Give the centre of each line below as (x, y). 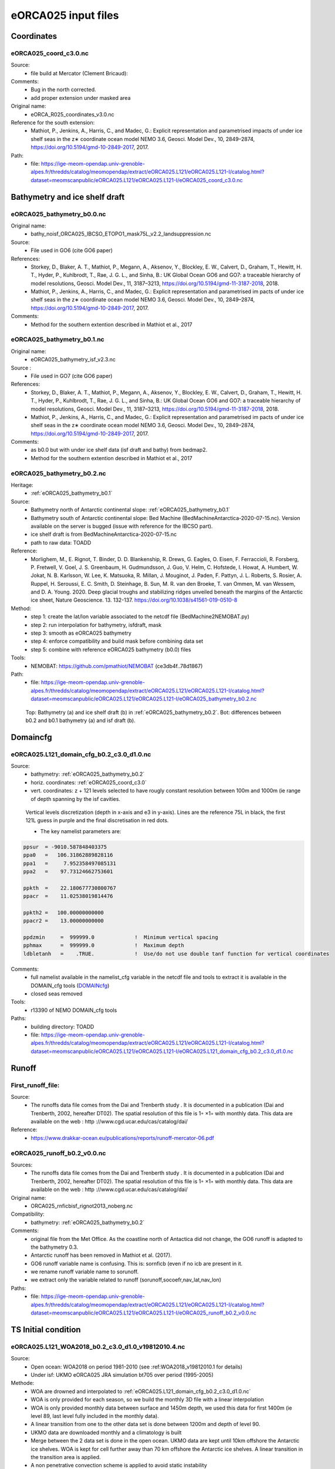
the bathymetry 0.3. (55, 1247)
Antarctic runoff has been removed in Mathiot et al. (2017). (101, 1255)
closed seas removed (57, 994)
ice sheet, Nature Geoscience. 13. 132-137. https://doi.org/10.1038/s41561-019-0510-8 (134, 600)
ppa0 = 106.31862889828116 (68, 855)
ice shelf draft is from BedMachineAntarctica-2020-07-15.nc (104, 534)
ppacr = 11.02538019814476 (68, 896)
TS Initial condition (46, 1329)
